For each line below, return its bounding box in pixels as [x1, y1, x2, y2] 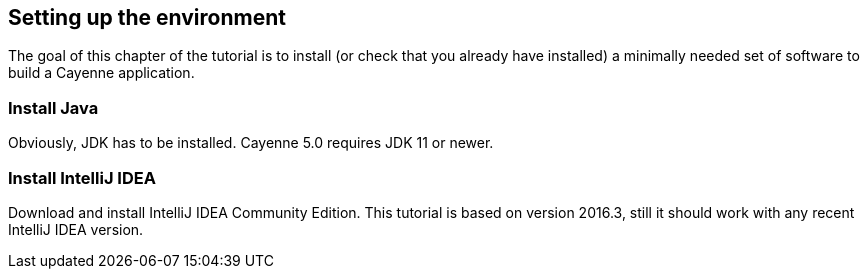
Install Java [8, 97, 99, 118]
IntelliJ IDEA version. [8, 220, 144, 238]
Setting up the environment [8, 5, 286, 30]
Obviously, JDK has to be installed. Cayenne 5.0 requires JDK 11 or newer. [8, 134, 494, 152]
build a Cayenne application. [8, 64, 195, 82]
